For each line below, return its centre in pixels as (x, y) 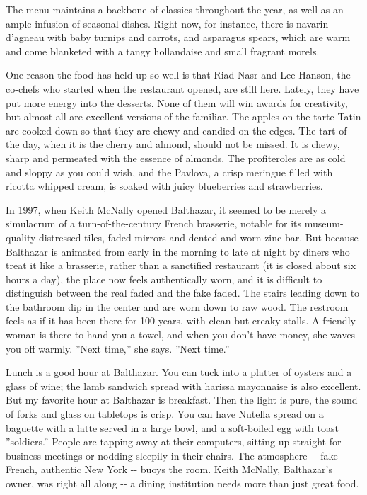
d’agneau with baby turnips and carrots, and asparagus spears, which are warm (178, 37)
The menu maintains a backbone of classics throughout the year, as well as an (175, 9)
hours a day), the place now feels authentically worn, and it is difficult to (164, 279)
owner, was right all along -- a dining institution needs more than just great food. (182, 483)
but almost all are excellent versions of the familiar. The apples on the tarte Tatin (183, 116)
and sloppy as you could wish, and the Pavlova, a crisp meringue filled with (169, 172)
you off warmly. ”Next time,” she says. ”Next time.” (118, 348)
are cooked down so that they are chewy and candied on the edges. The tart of (176, 130)
